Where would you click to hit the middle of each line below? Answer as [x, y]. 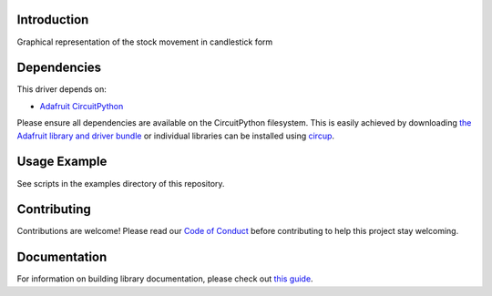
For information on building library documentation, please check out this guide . [165, 279]
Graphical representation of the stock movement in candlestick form [145, 42]
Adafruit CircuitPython [82, 106]
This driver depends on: [61, 89]
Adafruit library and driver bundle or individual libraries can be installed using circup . [176, 136]
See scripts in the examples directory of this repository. [121, 183]
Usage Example [62, 162]
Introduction [53, 20]
